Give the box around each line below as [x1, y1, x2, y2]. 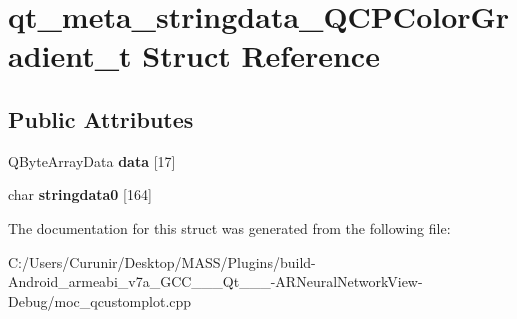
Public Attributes [8, 103, 194, 134]
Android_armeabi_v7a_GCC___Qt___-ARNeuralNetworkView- [8, 271, 423, 292]
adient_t [8, 35, 132, 76]
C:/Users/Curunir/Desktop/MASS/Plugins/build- [8, 251, 316, 272]
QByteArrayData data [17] [8, 150, 176, 171]
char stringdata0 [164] [8, 184, 152, 205]
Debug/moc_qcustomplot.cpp [8, 290, 192, 311]
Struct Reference [142, 35, 380, 76]
